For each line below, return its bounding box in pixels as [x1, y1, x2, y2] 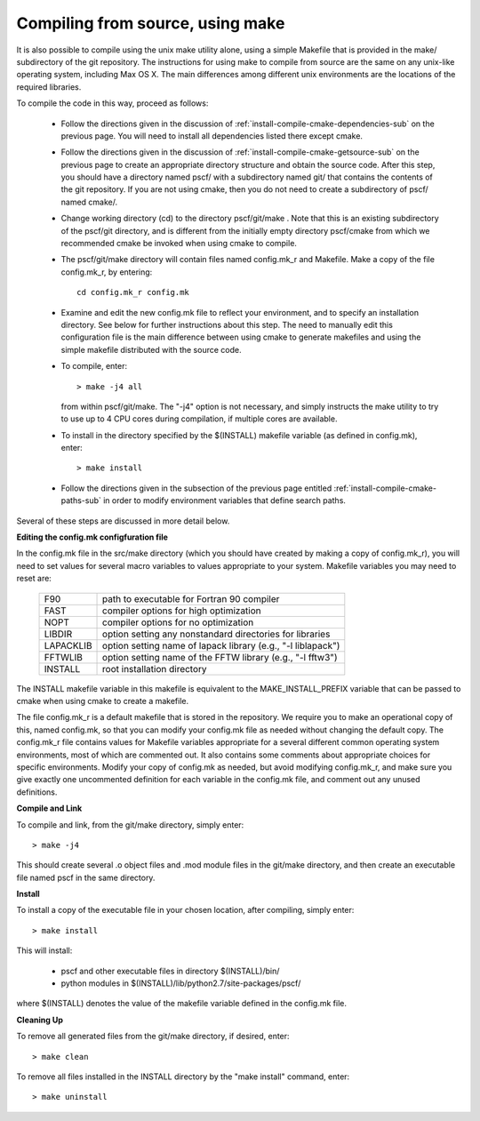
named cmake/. [60, 196, 118, 207]
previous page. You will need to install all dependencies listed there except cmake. [60, 130, 364, 141]
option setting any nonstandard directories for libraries [102, 628, 331, 640]
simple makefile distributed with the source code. [60, 344, 242, 355]
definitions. [16, 787, 58, 797]
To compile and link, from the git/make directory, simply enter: [16, 819, 244, 830]
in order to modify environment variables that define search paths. [102, 495, 347, 506]
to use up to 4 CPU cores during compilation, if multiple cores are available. [60, 413, 338, 424]
